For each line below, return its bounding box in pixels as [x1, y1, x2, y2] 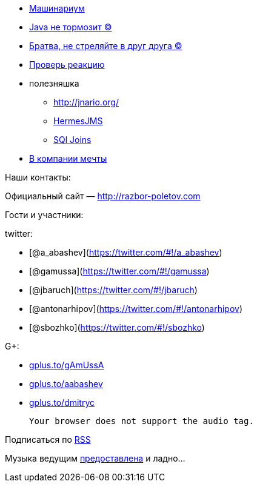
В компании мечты [29, 153, 107, 164]
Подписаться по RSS [5, 434, 91, 445]
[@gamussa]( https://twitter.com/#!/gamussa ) [29, 266, 210, 276]
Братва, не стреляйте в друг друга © [29, 41, 182, 51]
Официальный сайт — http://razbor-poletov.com [5, 191, 201, 201]
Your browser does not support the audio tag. [29, 416, 254, 426]
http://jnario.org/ [53, 97, 119, 107]
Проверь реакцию [29, 59, 105, 70]
